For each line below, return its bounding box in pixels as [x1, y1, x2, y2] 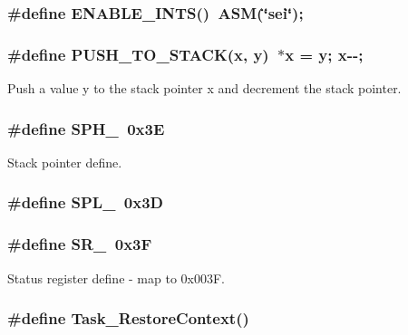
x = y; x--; [285, 43, 364, 65]
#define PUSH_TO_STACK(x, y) [7, 43, 269, 65]
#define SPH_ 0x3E [7, 117, 165, 139]
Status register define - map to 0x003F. [7, 268, 225, 287]
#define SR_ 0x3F [7, 233, 152, 255]
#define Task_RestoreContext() [7, 307, 249, 330]
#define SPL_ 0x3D [7, 191, 163, 214]
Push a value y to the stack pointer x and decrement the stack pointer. [7, 79, 402, 98]
